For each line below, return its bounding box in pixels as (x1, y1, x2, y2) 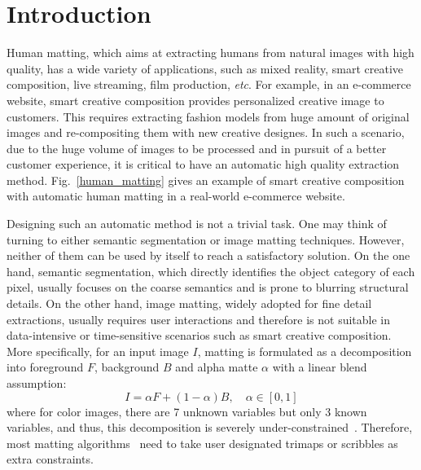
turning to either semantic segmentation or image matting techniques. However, (7, 231, 405, 248)
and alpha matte (175, 358, 258, 376)
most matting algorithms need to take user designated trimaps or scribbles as (7, 434, 398, 451)
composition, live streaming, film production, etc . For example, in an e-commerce (7, 76, 411, 93)
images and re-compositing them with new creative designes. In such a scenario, (7, 124, 405, 141)
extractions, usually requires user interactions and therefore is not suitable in (7, 310, 391, 327)
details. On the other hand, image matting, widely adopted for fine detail (7, 295, 372, 312)
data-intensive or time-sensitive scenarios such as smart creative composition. (7, 327, 392, 344)
